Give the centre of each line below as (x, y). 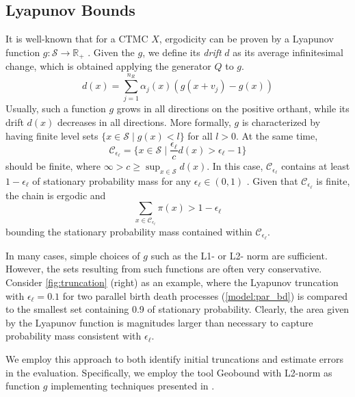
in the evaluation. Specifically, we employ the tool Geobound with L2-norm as (169, 372)
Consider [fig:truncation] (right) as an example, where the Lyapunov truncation (172, 282)
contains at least (316, 166)
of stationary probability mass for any (112, 181)
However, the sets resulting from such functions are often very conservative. (164, 269)
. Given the (111, 52)
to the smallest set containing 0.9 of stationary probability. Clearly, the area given (177, 309)
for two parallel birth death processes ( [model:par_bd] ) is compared (205, 295)
